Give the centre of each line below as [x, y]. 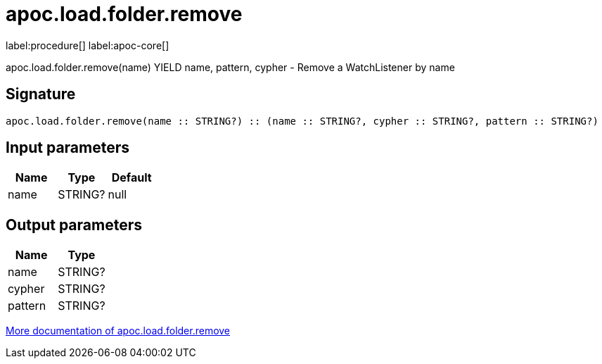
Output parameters [74, 225]
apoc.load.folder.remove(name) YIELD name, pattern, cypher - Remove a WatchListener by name [230, 67]
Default [132, 178]
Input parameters [68, 148]
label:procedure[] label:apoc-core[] [88, 45]
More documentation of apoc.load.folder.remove [118, 331]
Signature [41, 94]
